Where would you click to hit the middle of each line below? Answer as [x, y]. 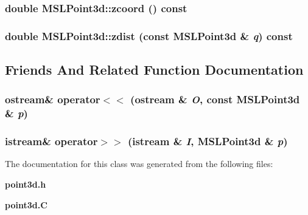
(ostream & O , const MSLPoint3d [215, 99]
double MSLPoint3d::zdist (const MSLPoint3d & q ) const [149, 36]
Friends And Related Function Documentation [154, 70]
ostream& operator [53, 99]
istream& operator [51, 141]
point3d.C [26, 204]
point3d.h [26, 184]
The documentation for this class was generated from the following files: [139, 164]
